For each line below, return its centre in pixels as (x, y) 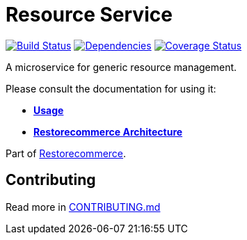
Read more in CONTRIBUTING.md (83, 207)
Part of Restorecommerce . (66, 153)
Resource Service (89, 15)
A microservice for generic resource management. (121, 67)
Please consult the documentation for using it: (111, 88)
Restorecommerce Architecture (108, 131)
